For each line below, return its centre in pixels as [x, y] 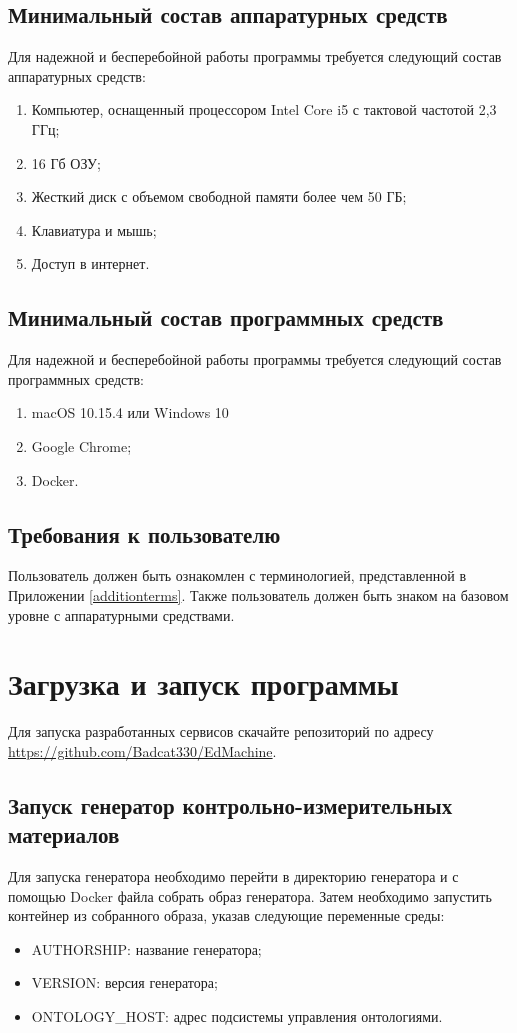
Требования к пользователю [144, 533]
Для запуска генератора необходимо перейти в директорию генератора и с [233, 876]
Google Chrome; [81, 445]
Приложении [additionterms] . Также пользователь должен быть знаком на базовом [258, 594]
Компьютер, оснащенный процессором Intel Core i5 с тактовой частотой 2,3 [264, 109]
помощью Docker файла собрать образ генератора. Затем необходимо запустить [250, 895]
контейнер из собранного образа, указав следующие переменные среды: [226, 915]
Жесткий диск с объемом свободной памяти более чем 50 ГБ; [219, 196]
